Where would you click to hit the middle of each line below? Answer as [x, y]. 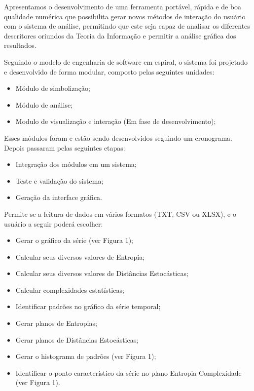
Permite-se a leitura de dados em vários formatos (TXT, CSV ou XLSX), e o [120, 214]
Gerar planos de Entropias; [56, 323]
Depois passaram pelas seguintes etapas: [65, 147]
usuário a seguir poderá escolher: [54, 223]
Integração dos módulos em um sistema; [76, 164]
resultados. [20, 45]
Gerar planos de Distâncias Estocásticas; [77, 339]
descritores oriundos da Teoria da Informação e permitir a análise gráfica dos [120, 35]
